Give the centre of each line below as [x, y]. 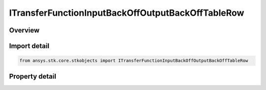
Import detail [29, 46]
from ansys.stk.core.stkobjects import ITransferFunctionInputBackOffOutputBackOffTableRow [134, 61]
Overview [24, 30]
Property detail [33, 76]
